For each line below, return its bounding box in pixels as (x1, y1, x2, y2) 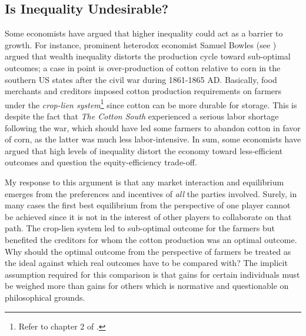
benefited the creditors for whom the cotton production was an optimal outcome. (5, 233, 297, 245)
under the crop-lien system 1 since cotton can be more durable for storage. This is (5, 97, 297, 111)
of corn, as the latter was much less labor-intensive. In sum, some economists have (5, 133, 301, 145)
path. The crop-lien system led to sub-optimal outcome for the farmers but (5, 222, 275, 234)
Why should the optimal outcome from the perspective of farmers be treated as (5, 245, 291, 257)
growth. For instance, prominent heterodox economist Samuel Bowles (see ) (5, 38, 277, 51)
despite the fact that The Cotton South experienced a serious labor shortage (5, 110, 279, 122)
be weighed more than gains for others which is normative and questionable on (5, 280, 289, 292)
